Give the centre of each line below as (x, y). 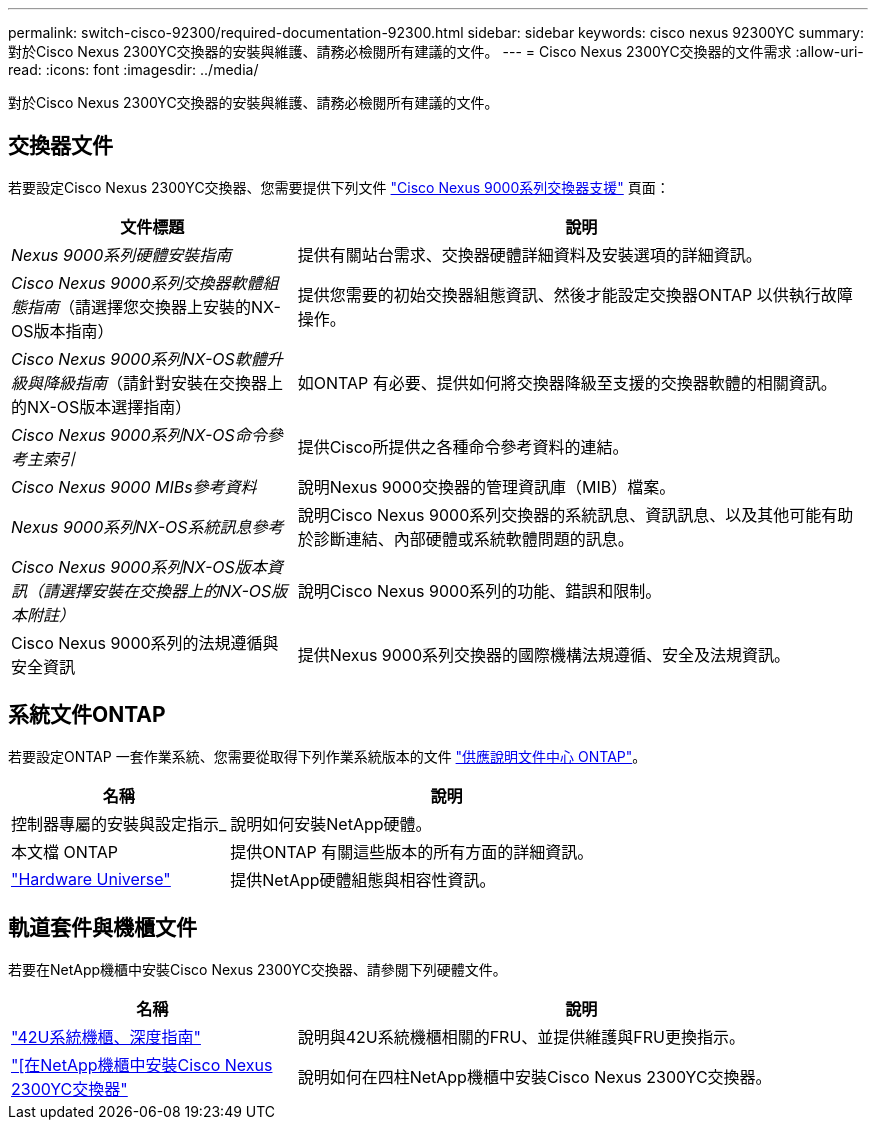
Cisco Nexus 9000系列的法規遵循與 (145, 642)
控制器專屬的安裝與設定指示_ (119, 823)
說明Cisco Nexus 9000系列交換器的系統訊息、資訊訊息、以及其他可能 (559, 514)
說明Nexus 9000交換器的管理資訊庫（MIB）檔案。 (486, 486)
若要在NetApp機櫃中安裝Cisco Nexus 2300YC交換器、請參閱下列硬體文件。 (257, 969)
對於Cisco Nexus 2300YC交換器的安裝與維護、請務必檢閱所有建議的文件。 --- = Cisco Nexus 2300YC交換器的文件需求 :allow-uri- (436, 51)
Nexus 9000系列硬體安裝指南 (121, 254)
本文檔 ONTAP (65, 851)
